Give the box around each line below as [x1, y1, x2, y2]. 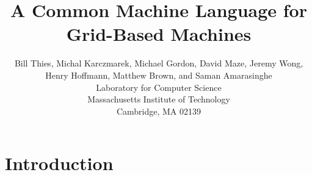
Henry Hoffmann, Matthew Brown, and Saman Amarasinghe [45, 68, 272, 81]
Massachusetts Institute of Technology [87, 93, 230, 105]
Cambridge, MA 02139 [116, 104, 201, 117]
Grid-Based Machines [66, 21, 252, 46]
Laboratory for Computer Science [96, 80, 222, 93]
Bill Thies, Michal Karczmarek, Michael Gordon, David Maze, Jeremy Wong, [14, 57, 303, 70]
